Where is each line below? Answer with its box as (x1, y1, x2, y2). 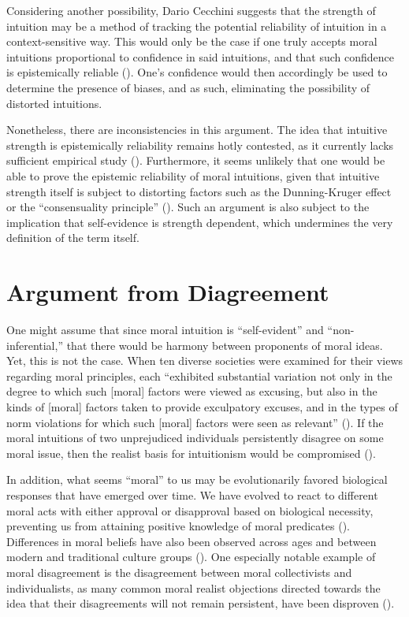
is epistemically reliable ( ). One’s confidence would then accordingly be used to (6, 64, 388, 80)
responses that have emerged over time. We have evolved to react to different (6, 486, 378, 503)
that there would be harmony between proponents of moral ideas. (66, 336, 383, 353)
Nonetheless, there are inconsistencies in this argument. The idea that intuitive (6, 121, 388, 138)
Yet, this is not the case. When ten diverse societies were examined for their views (6, 352, 403, 369)
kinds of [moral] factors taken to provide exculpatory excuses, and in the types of (6, 399, 398, 414)
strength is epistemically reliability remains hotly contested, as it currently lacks (6, 136, 394, 153)
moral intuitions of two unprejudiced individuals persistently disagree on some (6, 429, 384, 446)
